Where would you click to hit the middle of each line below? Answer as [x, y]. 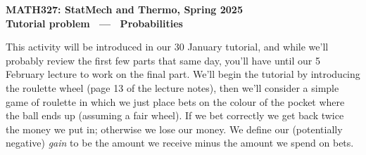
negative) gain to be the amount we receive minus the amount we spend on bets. [180, 143]
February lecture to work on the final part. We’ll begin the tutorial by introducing [183, 74]
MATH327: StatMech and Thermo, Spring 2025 [124, 9]
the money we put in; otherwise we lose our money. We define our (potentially [174, 129]
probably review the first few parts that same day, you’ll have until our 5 [163, 60]
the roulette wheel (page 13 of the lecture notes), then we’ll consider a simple [172, 87]
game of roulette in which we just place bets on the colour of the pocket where [175, 101]
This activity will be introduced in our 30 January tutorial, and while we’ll [167, 47]
